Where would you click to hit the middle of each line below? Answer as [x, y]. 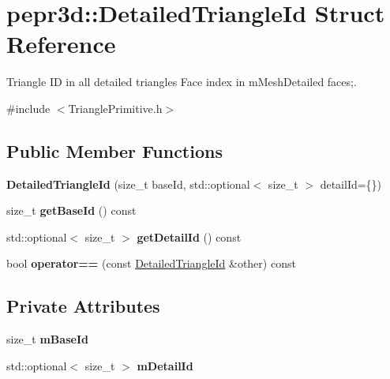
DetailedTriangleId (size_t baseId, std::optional [128, 184]
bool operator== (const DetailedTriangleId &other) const [151, 263]
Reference [61, 44]
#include [28, 108]
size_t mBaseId [47, 339]
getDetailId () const [189, 236]
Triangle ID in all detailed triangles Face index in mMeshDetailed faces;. [182, 82]
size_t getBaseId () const [71, 210]
